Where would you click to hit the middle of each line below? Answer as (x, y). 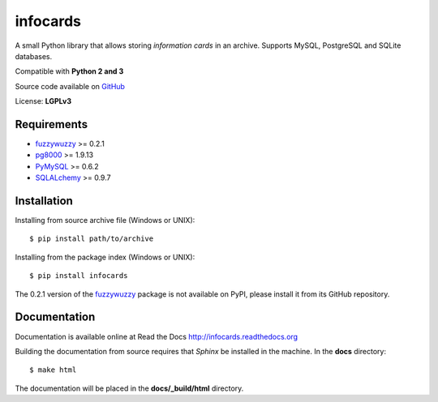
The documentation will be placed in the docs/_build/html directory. (129, 388)
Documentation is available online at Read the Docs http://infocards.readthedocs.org (157, 336)
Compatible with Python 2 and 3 (69, 71)
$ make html (53, 370)
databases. (34, 56)
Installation (44, 201)
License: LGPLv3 (43, 101)
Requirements (52, 124)
